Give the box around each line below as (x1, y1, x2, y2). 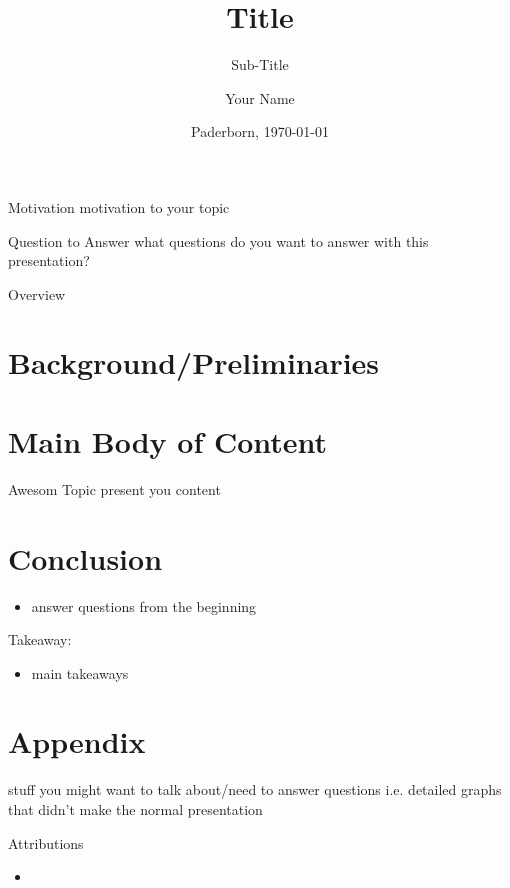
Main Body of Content (8, 420, 328, 461)
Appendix (8, 721, 146, 762)
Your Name (225, 87, 295, 108)
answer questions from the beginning (31, 595, 257, 616)
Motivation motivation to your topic (8, 196, 230, 217)
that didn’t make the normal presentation (8, 799, 263, 819)
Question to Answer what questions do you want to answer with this (8, 230, 429, 251)
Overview (8, 283, 66, 304)
